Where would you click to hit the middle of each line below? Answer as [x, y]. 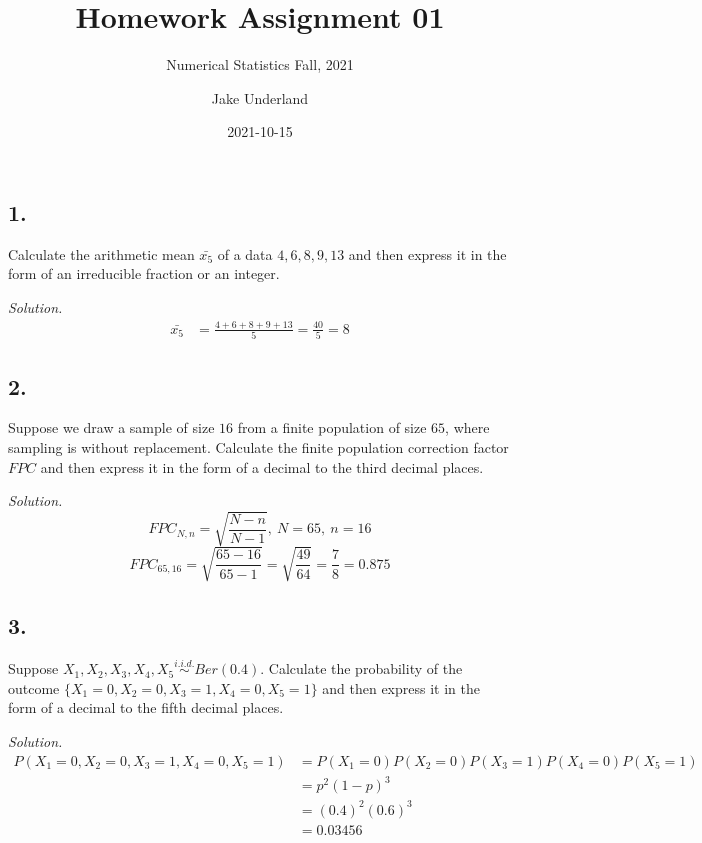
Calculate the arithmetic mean [101, 253]
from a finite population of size [332, 427]
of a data [245, 253]
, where [467, 427]
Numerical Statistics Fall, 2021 [260, 64]
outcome [34, 687]
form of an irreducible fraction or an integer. [144, 273]
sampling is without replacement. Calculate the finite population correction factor [258, 446]
